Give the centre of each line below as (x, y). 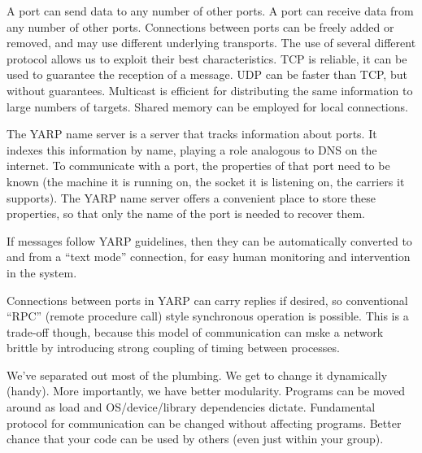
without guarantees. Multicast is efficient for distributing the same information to (210, 90)
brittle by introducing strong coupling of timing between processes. (173, 348)
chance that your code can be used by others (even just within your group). (195, 439)
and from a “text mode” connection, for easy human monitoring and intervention (209, 257)
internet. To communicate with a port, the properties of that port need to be (198, 166)
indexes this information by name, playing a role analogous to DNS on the (192, 149)
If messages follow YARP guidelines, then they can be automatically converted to (209, 240)
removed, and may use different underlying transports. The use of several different (211, 43)
